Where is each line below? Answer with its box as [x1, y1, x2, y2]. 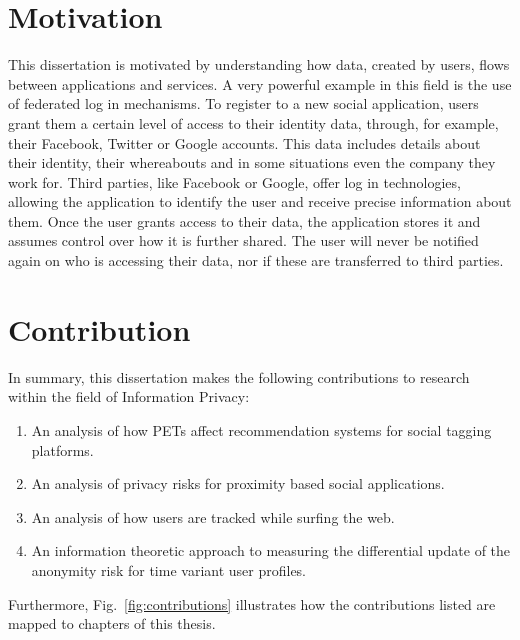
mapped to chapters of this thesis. [8, 613, 216, 634]
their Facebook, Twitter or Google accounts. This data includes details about [8, 132, 481, 153]
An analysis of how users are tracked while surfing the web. [31, 506, 395, 527]
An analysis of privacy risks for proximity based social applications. [31, 473, 445, 494]
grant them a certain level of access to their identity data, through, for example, [8, 112, 499, 133]
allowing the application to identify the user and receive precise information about [8, 191, 512, 212]
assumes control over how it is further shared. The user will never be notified [8, 230, 479, 251]
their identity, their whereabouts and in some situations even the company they [8, 152, 496, 173]
